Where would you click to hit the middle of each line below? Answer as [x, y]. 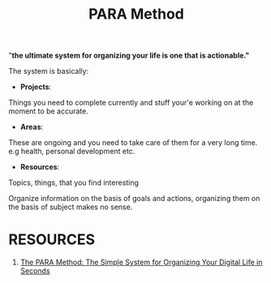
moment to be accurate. [49, 111]
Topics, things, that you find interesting [74, 182]
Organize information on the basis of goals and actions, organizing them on [134, 199]
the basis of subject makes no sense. [71, 207]
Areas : [32, 127]
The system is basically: [49, 71]
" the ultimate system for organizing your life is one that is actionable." [129, 56]
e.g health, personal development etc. [72, 152]
